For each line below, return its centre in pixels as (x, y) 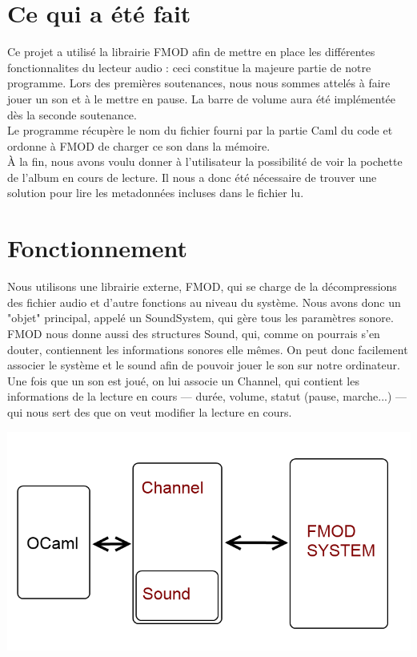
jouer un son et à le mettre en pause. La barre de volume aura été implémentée (202, 98)
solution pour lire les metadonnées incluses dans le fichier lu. (156, 193)
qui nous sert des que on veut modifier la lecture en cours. (150, 411)
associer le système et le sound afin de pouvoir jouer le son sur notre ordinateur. (204, 365)
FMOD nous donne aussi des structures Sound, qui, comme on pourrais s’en (194, 333)
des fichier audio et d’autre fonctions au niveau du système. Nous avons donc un (204, 302)
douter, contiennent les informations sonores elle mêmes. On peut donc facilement (208, 349)
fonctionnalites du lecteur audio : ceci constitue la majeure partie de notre (189, 67)
